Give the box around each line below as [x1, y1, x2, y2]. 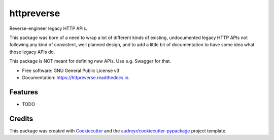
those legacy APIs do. [9, 49, 55, 55]
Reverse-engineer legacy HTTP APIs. [9, 25, 87, 31]
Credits [9, 114, 33, 123]
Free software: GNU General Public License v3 [22, 67, 120, 74]
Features [9, 88, 38, 96]
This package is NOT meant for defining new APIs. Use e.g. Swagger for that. [9, 58, 172, 64]
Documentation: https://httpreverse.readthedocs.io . [22, 74, 130, 81]
